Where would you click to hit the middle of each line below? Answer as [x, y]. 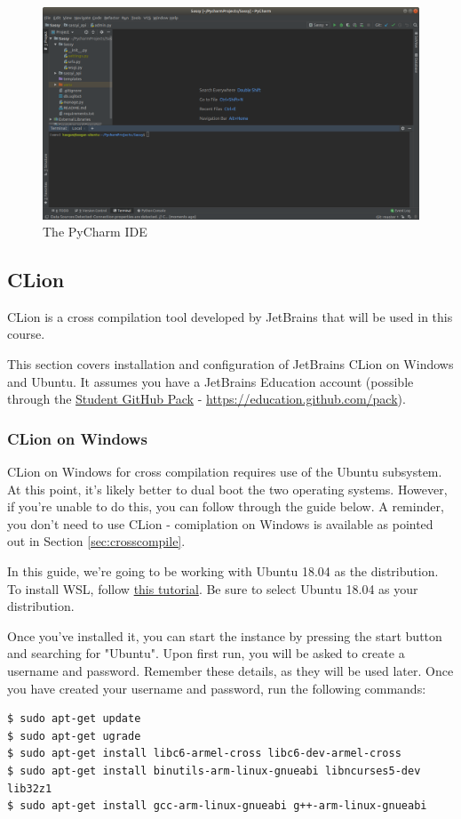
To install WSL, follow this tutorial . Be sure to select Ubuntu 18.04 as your [213, 588]
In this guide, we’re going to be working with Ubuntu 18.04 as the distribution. [223, 571]
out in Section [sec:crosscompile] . [96, 541]
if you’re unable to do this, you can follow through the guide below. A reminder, [226, 506]
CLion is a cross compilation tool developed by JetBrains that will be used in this [230, 316]
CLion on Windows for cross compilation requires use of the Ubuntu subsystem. [225, 472]
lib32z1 [30, 788]
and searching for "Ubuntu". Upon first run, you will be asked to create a [206, 653]
